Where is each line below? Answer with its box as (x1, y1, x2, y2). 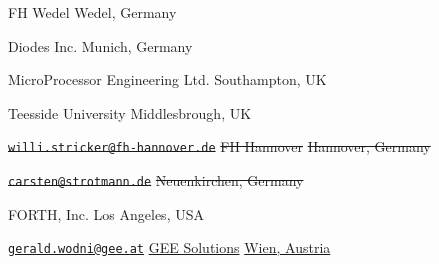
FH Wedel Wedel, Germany (8, 2, 177, 22)
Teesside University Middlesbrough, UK (8, 102, 252, 123)
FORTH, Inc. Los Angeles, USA (8, 203, 204, 224)
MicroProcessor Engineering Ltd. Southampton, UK (8, 69, 327, 90)
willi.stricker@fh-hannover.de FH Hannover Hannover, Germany (8, 136, 431, 157)
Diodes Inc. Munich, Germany (8, 35, 193, 56)
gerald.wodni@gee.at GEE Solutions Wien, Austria (8, 237, 331, 258)
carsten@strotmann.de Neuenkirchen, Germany (8, 170, 304, 191)
